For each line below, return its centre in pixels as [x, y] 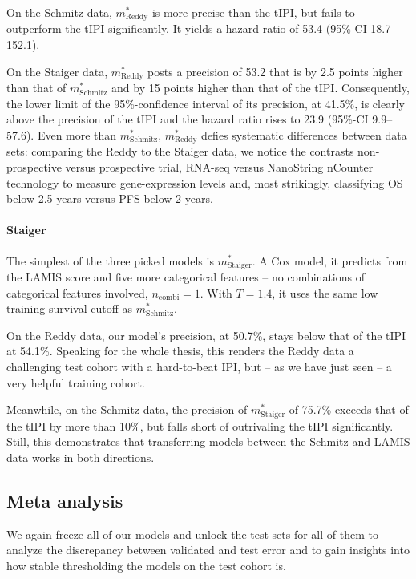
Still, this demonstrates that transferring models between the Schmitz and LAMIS [208, 441]
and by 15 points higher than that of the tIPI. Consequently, [261, 88]
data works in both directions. [81, 457]
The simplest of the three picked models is [110, 260]
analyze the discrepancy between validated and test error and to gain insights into [208, 550]
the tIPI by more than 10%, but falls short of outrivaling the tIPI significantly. [200, 425]
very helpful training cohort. [76, 382]
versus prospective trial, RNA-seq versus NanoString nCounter [219, 166]
